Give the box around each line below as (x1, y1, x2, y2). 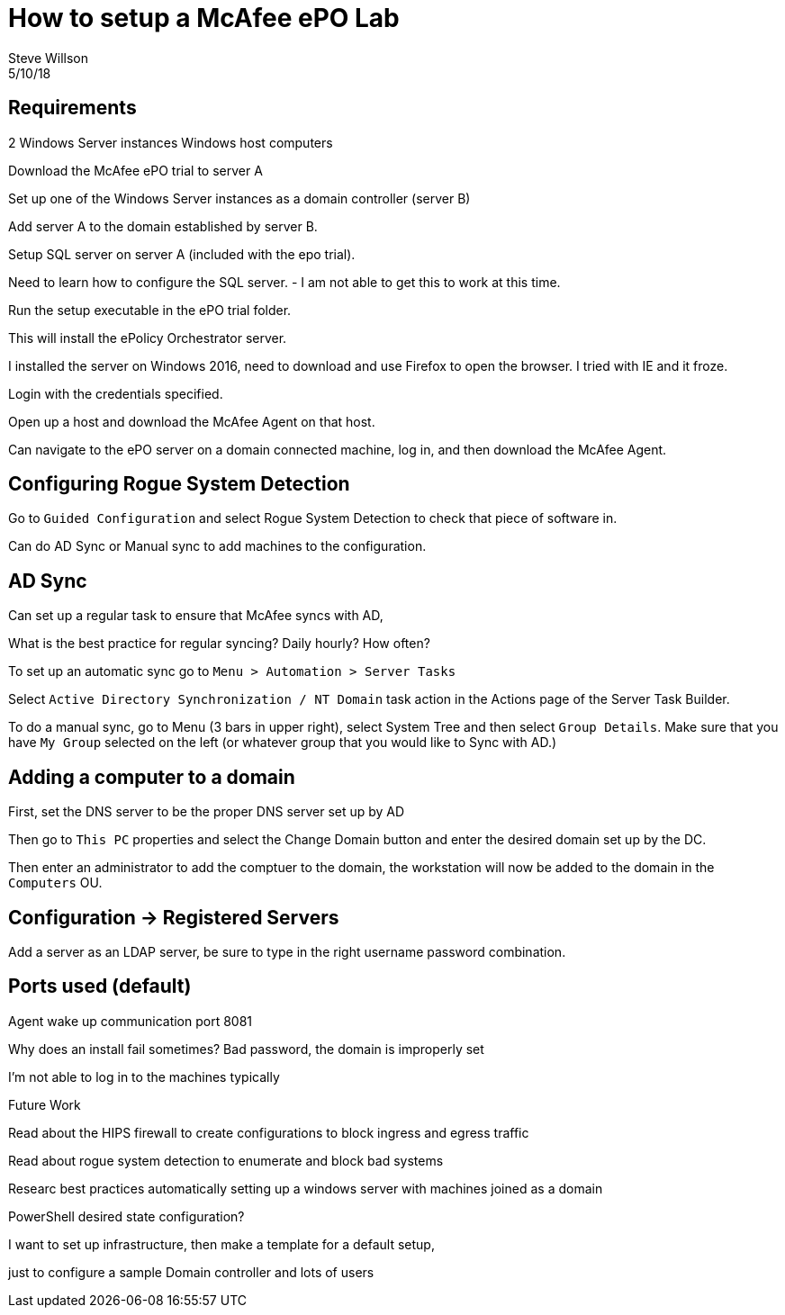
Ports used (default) (8, 975, 192, 998)
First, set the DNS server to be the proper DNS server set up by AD (8, 804, 405, 820)
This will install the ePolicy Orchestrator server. (8, 329, 287, 346)
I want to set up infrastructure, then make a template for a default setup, (8, 1236, 435, 1252)
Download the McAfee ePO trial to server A (8, 162, 263, 178)
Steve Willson (8, 50, 89, 66)
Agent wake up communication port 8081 (8, 1013, 253, 1029)
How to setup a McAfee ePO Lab (8, 3, 400, 33)
